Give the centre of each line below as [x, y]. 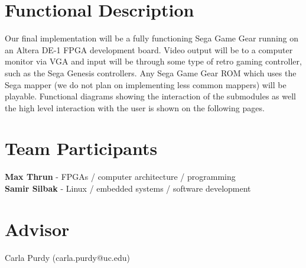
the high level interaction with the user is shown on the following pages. [135, 107]
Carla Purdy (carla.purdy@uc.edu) [67, 257]
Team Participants [81, 148]
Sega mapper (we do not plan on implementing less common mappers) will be [146, 84]
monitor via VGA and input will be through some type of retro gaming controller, [153, 61]
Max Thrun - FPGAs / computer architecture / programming [120, 177]
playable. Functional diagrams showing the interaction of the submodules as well [151, 96]
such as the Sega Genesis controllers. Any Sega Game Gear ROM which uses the [151, 72]
